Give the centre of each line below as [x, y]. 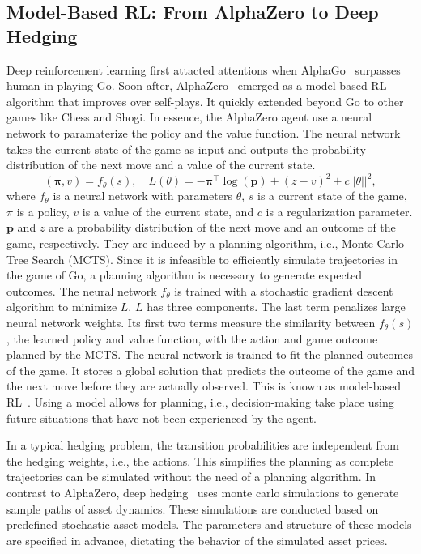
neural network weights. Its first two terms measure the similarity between [191, 322]
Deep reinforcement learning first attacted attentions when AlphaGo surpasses [204, 69]
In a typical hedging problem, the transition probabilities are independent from [203, 445]
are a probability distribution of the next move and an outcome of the [222, 227]
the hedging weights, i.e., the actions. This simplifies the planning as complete [200, 460]
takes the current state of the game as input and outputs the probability [186, 149]
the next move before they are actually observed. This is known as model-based [204, 386]
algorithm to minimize [62, 307]
